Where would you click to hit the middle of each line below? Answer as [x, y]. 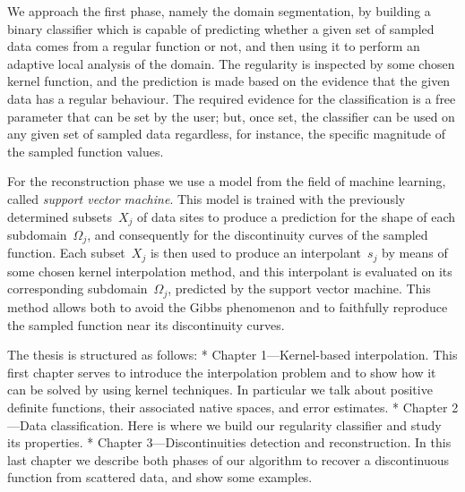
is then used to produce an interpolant [256, 253]
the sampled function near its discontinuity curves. [146, 324]
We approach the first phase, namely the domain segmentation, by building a [219, 11]
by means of [415, 253]
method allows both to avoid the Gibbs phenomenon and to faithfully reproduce [228, 306]
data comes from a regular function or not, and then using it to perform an [214, 46]
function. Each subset [66, 253]
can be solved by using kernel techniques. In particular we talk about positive [220, 390]
